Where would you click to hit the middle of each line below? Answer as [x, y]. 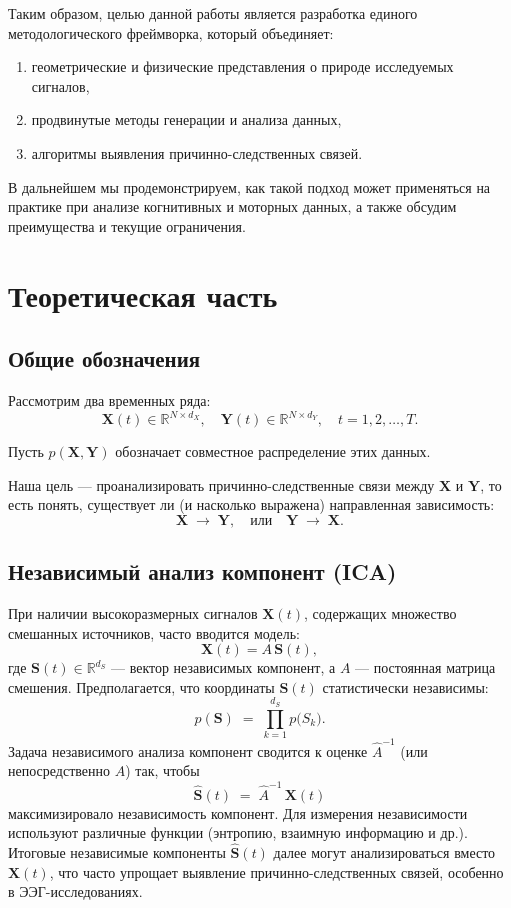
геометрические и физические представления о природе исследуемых [242, 66]
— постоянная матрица [425, 667]
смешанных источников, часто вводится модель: [154, 632]
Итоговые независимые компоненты [117, 851]
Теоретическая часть [143, 294]
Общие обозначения [104, 358]
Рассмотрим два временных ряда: [109, 399]
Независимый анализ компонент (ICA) [202, 571]
